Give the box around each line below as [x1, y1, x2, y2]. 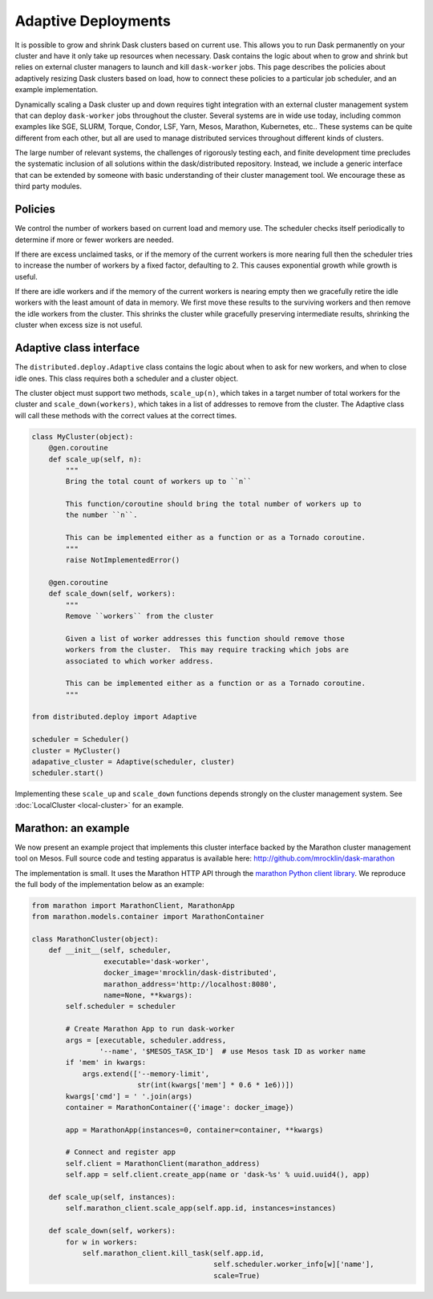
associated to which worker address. [65, 656, 214, 665]
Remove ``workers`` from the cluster [65, 611, 214, 620]
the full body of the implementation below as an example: [14, 879, 204, 889]
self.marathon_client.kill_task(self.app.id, [82, 1249, 265, 1257]
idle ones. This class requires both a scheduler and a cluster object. [14, 373, 239, 383]
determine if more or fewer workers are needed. [14, 235, 174, 244]
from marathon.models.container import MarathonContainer [31, 912, 265, 922]
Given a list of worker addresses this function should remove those [65, 634, 345, 643]
